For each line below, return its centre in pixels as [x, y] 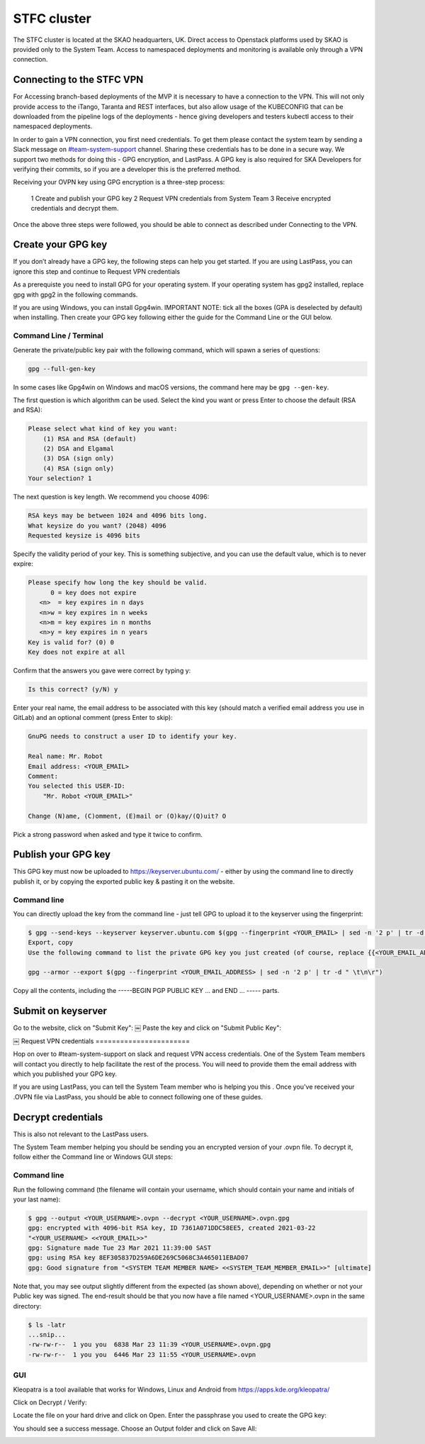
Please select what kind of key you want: [103, 429]
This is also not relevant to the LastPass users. [81, 1134]
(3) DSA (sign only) [79, 459]
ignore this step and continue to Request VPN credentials [97, 271]
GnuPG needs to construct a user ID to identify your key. [132, 737]
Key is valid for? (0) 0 [71, 642]
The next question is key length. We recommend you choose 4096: [111, 497]
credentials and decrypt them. [75, 209]
